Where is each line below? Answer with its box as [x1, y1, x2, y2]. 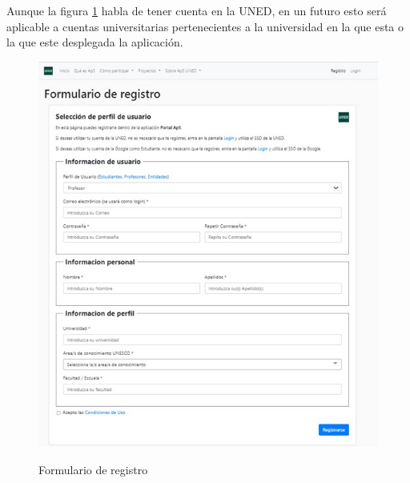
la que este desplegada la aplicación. [6, 34, 183, 50]
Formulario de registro [38, 461, 148, 477]
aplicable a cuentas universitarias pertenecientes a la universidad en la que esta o [6, 18, 404, 34]
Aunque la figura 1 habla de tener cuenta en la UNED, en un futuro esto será [6, 2, 387, 18]
